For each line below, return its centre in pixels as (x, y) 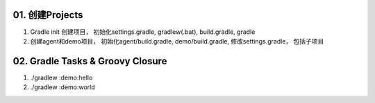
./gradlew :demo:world (62, 87)
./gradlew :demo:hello (61, 77)
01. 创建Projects (48, 15)
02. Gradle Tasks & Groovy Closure (90, 61)
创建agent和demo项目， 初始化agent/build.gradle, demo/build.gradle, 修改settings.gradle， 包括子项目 (177, 41)
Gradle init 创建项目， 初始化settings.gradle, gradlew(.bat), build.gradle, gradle (143, 32)
